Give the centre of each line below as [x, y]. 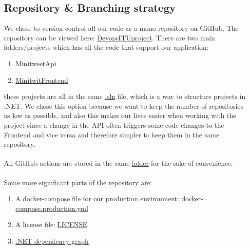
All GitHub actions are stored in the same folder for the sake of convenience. [118, 163]
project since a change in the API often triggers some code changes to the [114, 124]
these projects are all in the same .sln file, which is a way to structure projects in [125, 96]
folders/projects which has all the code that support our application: [106, 47]
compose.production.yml [52, 208]
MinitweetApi [36, 63]
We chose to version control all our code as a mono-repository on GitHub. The [121, 28]
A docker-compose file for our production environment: [97, 199]
